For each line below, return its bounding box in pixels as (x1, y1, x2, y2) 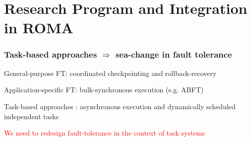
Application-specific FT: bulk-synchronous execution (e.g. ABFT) (4, 84, 204, 95)
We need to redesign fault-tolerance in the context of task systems (4, 128, 205, 138)
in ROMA (4, 17, 73, 38)
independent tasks (4, 111, 59, 121)
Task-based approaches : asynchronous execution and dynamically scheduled (4, 101, 236, 111)
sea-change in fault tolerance (116, 48, 232, 61)
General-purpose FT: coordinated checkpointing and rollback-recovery (4, 68, 217, 78)
